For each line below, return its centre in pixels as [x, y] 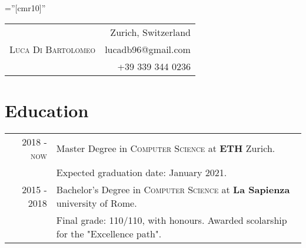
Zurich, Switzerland [150, 32]
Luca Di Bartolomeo [53, 49]
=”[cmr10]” [25, 8]
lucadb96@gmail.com [148, 49]
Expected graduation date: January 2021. [142, 172]
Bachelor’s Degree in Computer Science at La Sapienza [173, 189]
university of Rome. [97, 203]
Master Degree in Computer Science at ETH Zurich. [166, 148]
